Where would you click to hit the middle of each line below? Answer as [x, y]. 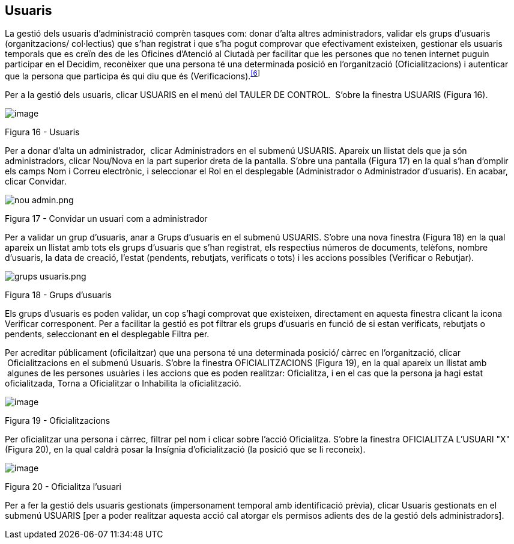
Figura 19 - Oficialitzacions [58, 421]
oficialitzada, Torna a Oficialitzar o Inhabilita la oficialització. [123, 384]
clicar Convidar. [36, 182]
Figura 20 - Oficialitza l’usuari [63, 487]
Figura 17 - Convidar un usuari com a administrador [106, 219]
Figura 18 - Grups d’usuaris [58, 295]
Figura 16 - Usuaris [42, 132]
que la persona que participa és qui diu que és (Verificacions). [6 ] [133, 75]
